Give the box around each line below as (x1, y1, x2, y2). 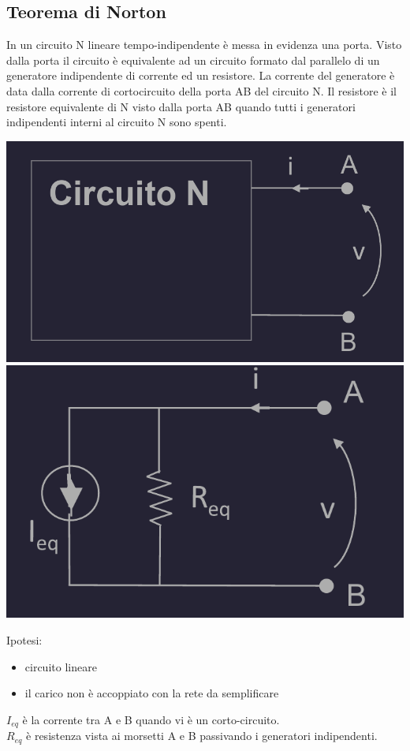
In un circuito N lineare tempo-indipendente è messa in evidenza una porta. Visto (6, 36, 402, 53)
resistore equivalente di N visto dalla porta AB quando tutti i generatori (6, 98, 356, 114)
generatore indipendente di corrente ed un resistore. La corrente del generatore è (6, 67, 395, 84)
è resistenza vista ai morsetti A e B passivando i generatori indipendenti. (26, 727, 378, 744)
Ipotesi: (6, 631, 43, 648)
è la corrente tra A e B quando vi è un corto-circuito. (22, 711, 280, 727)
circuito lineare (24, 658, 97, 674)
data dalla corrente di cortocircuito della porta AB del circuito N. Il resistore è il (6, 82, 397, 99)
